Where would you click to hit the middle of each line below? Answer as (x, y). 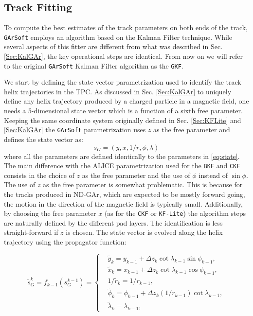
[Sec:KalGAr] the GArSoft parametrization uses (75, 130)
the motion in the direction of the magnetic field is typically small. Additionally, (124, 203)
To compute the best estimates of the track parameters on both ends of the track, (126, 27)
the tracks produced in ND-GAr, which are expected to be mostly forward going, (125, 194)
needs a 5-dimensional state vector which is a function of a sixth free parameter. (123, 111)
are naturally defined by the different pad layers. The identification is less (113, 222)
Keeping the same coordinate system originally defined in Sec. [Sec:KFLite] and (123, 120)
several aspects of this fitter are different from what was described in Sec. (113, 46)
